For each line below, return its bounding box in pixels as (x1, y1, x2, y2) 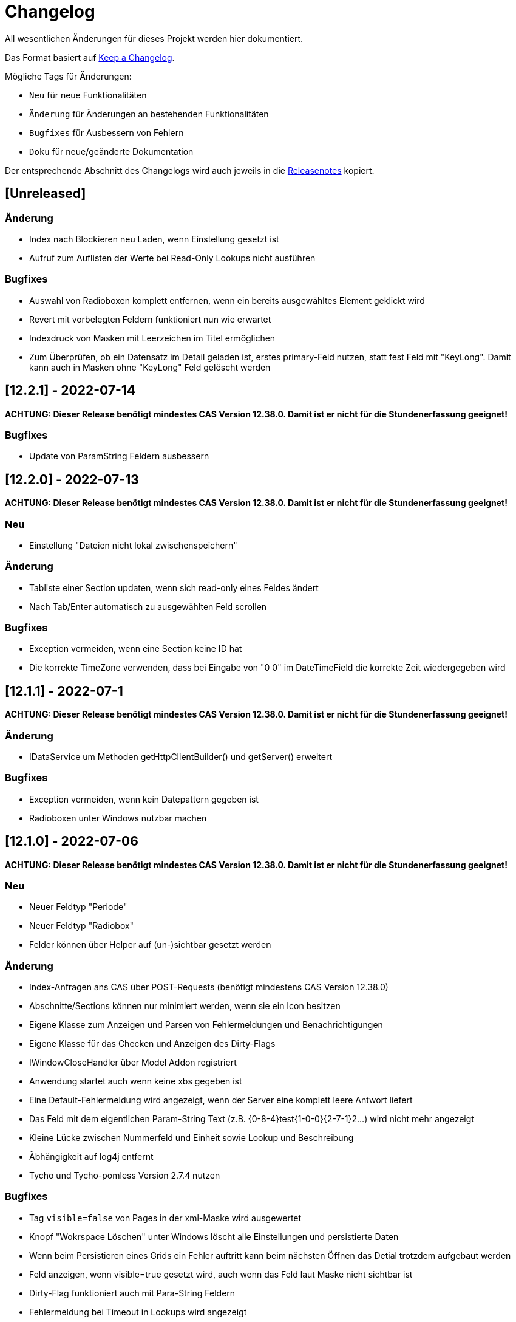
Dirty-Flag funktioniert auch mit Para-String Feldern (29, 1287, 236, 1298)
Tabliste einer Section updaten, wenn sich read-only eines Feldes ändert (29, 582, 319, 593)
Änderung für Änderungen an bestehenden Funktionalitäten (29, 108, 269, 119)
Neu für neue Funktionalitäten (29, 89, 147, 100)
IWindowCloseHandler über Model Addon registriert (29, 1057, 237, 1068)
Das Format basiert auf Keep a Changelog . (5, 52, 175, 63)
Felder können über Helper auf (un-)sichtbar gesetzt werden (29, 939, 271, 950)
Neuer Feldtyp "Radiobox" (29, 920, 134, 931)
